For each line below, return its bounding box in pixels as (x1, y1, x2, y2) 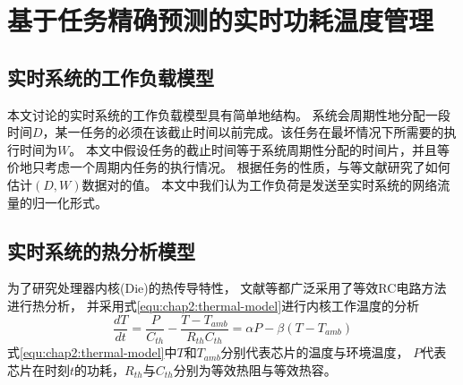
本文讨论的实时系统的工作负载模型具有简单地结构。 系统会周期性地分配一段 (7, 105, 450, 124)
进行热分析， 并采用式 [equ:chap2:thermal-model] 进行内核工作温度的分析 (7, 295, 420, 314)
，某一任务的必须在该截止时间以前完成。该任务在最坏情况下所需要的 (42, 123, 444, 141)
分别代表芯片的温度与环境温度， (220, 343, 409, 362)
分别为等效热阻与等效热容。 (173, 360, 337, 379)
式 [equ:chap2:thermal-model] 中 (7, 343, 177, 362)
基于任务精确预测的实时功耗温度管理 (7, 2, 434, 38)
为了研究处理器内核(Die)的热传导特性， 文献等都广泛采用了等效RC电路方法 (7, 278, 447, 297)
